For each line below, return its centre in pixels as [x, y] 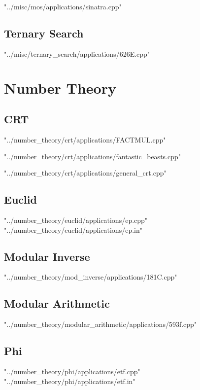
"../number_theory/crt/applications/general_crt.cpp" [85, 173]
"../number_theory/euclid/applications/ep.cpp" [76, 220]
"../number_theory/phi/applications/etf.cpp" [72, 371]
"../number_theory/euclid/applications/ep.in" [73, 230]
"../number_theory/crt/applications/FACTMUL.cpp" [85, 139]
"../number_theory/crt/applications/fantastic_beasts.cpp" [93, 156]
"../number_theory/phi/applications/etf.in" [70, 381]
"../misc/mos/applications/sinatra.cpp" [63, 6]
